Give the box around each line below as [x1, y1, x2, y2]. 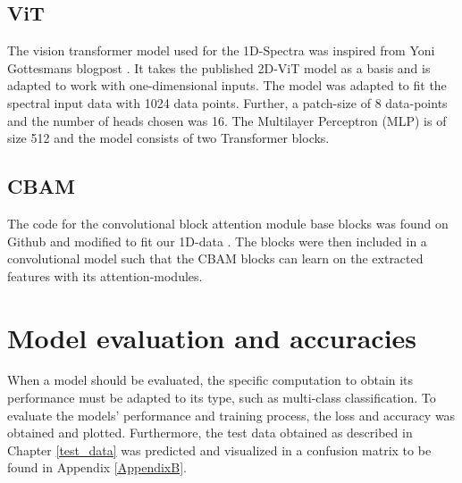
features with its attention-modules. [7, 266, 203, 285]
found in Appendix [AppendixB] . [7, 458, 187, 477]
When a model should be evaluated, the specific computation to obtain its [7, 371, 414, 389]
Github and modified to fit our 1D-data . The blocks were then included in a [7, 231, 427, 250]
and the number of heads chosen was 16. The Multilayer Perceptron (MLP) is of [7, 111, 447, 129]
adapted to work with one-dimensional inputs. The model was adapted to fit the [7, 76, 447, 95]
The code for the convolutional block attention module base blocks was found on [7, 213, 449, 232]
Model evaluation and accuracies [7, 319, 417, 355]
